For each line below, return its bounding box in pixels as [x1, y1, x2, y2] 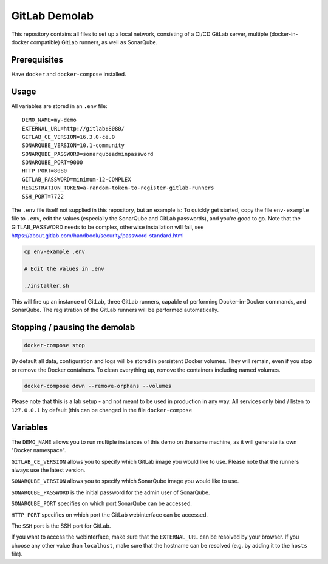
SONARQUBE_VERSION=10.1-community [22, 142, 125, 149]
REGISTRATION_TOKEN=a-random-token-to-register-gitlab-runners [22, 185, 214, 191]
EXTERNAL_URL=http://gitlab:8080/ [22, 125, 125, 132]
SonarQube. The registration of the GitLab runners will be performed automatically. [11, 307, 219, 314]
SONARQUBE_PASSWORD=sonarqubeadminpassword [22, 151, 154, 157]
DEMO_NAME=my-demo [22, 117, 77, 124]
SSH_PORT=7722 [22, 193, 64, 200]
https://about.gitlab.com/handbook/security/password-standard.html [11, 232, 184, 239]
